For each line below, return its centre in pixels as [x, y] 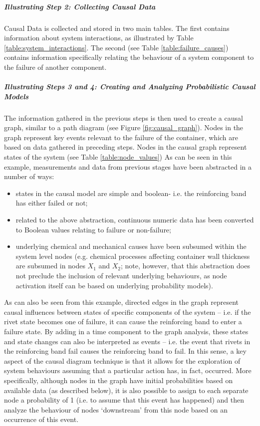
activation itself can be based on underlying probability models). [114, 285]
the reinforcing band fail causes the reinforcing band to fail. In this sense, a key [125, 351]
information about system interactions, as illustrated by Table [99, 38]
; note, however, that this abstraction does [185, 266]
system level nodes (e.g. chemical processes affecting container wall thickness [133, 256]
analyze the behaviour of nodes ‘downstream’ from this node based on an [116, 409]
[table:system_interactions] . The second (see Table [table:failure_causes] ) [116, 47]
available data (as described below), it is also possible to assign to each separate [126, 390]
